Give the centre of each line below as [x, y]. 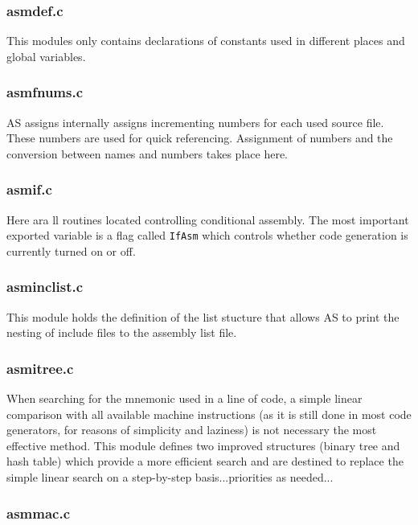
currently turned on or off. [71, 250]
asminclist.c [45, 287]
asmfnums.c [45, 92]
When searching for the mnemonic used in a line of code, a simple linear [184, 398]
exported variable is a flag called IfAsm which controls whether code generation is [207, 235]
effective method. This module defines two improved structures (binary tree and [203, 445]
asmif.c [29, 189]
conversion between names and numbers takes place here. [147, 153]
